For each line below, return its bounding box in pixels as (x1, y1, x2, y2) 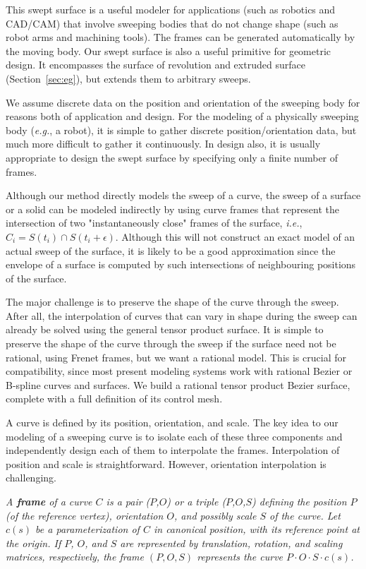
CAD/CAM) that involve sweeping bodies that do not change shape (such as (6, 16, 338, 30)
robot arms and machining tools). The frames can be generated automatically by (6, 30, 355, 44)
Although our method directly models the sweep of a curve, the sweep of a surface (6, 188, 361, 203)
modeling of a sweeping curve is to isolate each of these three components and (6, 429, 343, 443)
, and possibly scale (174, 508, 257, 522)
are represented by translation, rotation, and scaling (120, 535, 343, 550)
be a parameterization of (35, 522, 140, 537)
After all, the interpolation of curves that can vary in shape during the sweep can (6, 308, 358, 323)
